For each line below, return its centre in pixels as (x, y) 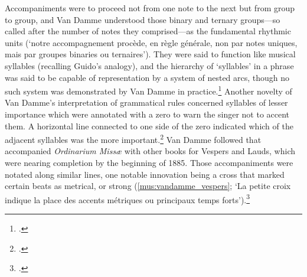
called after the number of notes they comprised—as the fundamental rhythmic (148, 31)
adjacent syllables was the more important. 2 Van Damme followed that (133, 138)
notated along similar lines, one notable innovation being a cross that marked (145, 174)
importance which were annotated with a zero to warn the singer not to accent (147, 114)
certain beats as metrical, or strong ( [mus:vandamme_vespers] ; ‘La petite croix (148, 186)
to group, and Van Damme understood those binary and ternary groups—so (143, 19)
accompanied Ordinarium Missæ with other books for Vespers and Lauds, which (150, 151)
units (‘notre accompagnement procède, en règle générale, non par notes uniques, (151, 42)
